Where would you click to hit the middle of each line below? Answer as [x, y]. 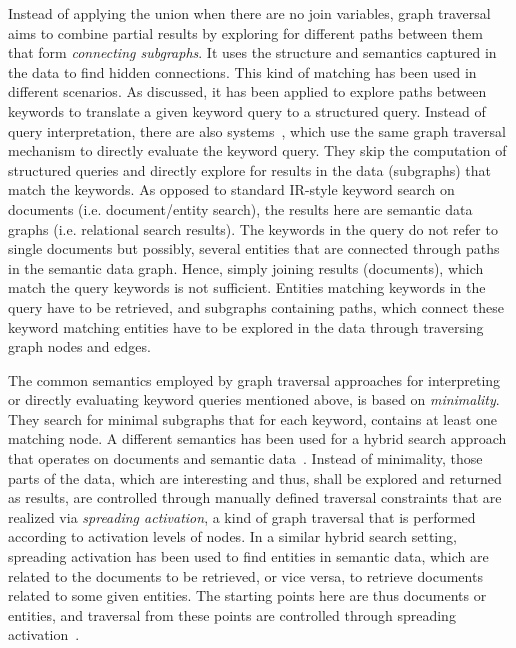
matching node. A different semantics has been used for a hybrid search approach [257, 438]
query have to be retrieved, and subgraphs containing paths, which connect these [256, 306]
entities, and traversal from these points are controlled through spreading [232, 614]
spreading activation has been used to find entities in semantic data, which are [248, 556]
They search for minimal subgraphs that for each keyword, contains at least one [253, 418]
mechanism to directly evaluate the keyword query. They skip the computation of [257, 150]
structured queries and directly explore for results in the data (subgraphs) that [250, 169]
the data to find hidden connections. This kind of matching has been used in [242, 71]
